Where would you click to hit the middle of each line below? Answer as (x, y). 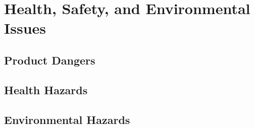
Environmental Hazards (67, 119)
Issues (25, 28)
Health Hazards (46, 89)
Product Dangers (50, 60)
